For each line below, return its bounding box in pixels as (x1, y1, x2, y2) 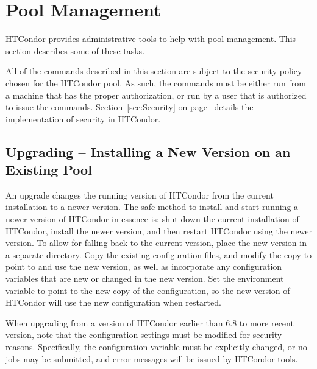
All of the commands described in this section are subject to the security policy (5, 65, 302, 77)
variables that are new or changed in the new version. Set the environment (5, 272, 284, 285)
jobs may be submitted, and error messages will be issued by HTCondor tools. (5, 352, 298, 365)
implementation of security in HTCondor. (5, 112, 161, 125)
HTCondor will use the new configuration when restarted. (5, 296, 221, 309)
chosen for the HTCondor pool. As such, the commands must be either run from (5, 76, 306, 89)
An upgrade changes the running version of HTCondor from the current (5, 188, 274, 201)
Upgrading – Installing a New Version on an (5, 142, 291, 161)
